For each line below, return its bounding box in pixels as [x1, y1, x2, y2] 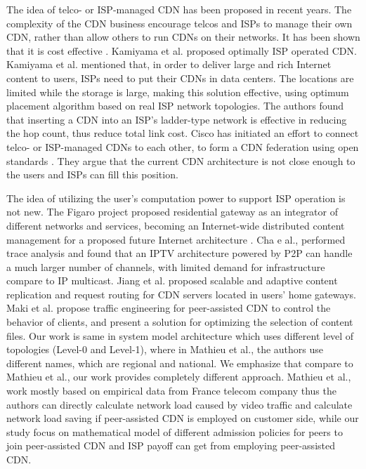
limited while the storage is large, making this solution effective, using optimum [6, 84, 349, 99]
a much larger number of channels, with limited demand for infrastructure [6, 259, 325, 274]
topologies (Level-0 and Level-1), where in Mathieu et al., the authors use [6, 342, 324, 357]
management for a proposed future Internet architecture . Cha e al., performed [6, 232, 346, 246]
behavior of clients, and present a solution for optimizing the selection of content [6, 315, 353, 329]
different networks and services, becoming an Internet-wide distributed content [6, 218, 345, 232]
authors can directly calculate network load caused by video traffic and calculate [6, 397, 353, 411]
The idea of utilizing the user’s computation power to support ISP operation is [6, 190, 346, 205]
